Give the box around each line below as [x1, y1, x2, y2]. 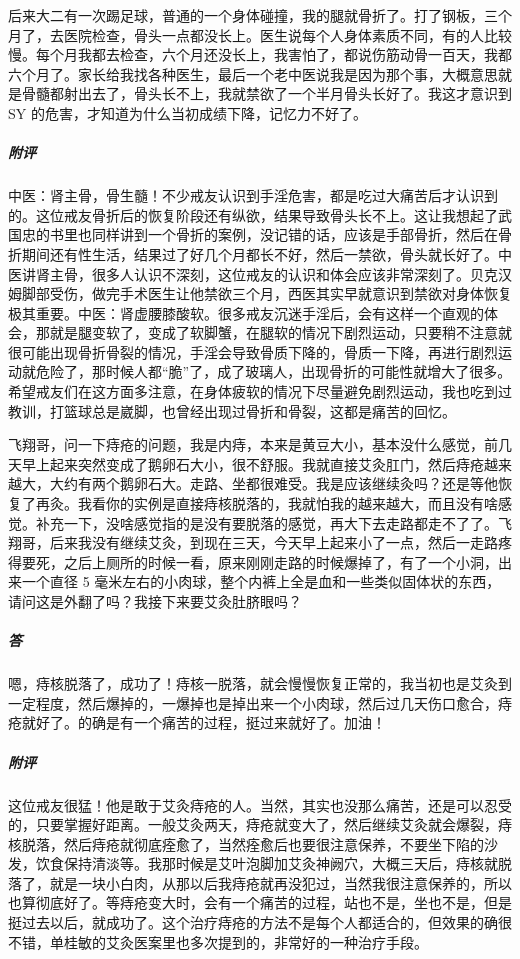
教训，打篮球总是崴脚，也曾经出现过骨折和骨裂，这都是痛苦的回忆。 [8, 400, 456, 421]
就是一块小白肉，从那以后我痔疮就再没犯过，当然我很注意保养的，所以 [49, 872, 512, 893]
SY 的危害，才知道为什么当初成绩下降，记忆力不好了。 [8, 102, 367, 123]
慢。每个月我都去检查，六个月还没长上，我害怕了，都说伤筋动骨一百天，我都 [8, 44, 512, 65]
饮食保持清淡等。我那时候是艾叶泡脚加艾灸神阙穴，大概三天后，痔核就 [35, 853, 498, 874]
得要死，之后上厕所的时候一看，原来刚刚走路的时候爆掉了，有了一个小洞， [8, 551, 498, 572]
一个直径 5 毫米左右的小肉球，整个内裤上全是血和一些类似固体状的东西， [21, 571, 501, 592]
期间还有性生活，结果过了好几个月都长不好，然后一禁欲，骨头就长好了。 [21, 243, 498, 264]
